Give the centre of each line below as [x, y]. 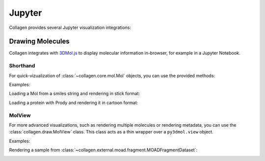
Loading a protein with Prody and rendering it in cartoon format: [74, 103]
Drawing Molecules [39, 41]
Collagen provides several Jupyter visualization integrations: [70, 27]
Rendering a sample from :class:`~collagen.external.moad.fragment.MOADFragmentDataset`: [103, 150]
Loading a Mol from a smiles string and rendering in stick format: [74, 94]
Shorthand [22, 66]
